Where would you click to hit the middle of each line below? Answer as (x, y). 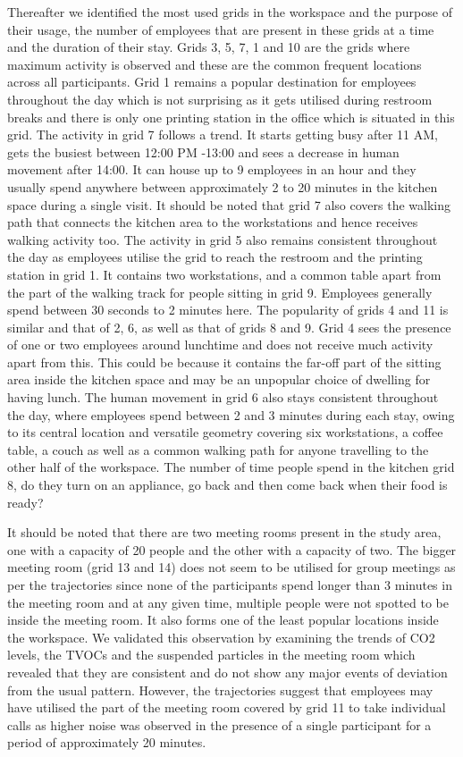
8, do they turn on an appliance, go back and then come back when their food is (227, 485)
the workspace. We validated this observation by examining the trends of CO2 (221, 637)
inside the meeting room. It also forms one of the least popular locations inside (223, 620)
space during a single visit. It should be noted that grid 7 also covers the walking (229, 204)
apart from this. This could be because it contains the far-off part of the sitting (224, 362)
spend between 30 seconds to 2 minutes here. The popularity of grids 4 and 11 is (228, 310)
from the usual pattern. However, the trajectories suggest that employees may (220, 690)
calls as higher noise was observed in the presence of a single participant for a (219, 724)
